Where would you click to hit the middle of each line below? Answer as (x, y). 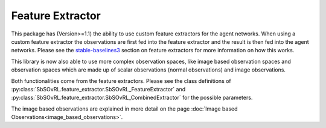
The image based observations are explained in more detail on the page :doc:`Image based (124, 109)
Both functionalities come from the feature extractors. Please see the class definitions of (121, 81)
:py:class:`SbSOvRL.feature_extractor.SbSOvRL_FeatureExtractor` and (98, 89)
